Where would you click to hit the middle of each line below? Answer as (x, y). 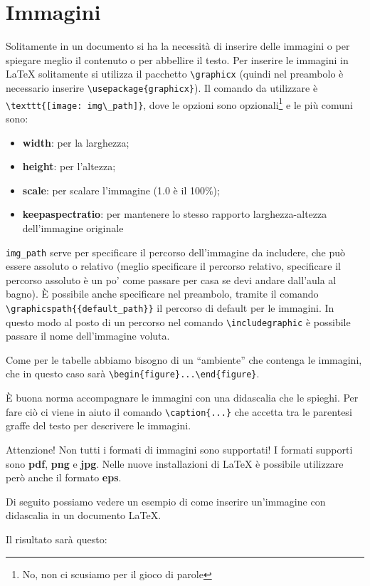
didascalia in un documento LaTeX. (84, 515)
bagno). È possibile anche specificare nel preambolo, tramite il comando (162, 294)
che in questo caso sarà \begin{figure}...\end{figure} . (133, 373)
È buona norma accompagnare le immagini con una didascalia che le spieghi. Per (182, 398)
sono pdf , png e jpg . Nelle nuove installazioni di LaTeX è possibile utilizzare (175, 463)
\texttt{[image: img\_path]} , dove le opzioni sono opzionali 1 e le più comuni (179, 103)
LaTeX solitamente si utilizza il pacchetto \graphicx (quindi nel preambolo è (175, 74)
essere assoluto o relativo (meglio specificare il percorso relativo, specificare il (173, 266)
